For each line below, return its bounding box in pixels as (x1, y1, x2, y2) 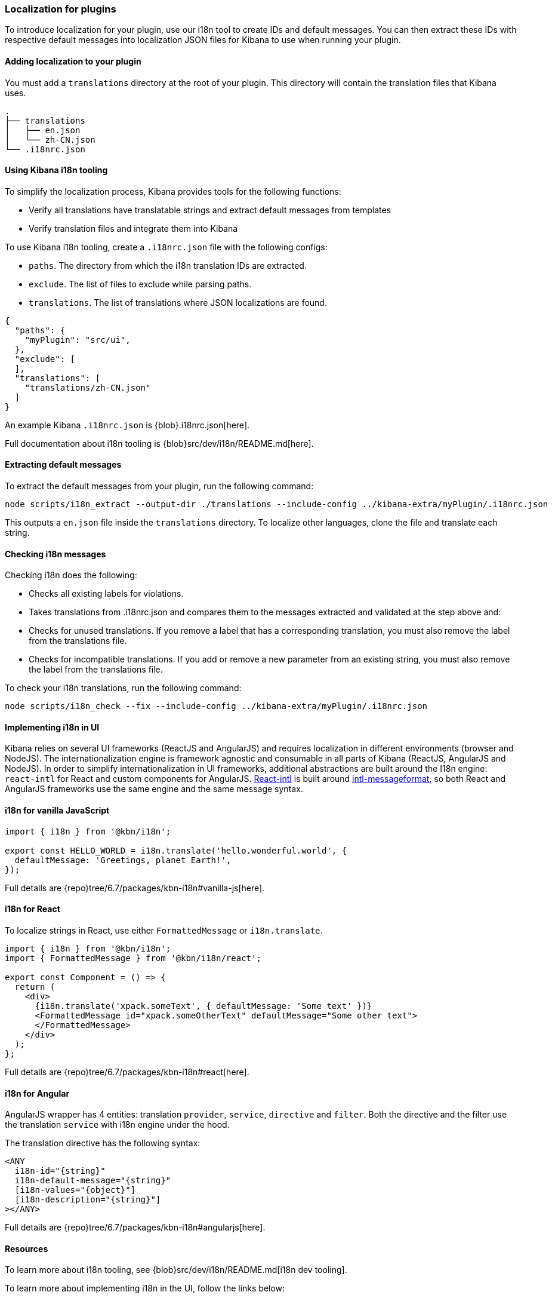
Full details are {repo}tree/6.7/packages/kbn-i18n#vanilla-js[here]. (5, 882, 265, 893)
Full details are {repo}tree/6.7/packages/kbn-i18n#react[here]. (5, 1066, 249, 1077)
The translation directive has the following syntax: (5, 1138, 201, 1149)
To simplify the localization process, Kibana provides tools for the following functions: (5, 186, 341, 197)
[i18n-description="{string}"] (14, 1195, 161, 1205)
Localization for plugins (5, 3, 116, 15)
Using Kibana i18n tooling (5, 165, 108, 176)
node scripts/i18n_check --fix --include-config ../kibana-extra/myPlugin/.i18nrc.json (5, 701, 428, 711)
